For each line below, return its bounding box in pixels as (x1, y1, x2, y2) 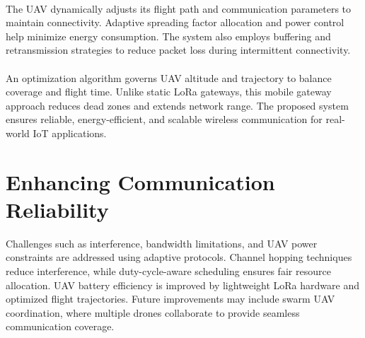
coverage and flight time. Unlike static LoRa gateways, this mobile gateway (6, 84, 332, 99)
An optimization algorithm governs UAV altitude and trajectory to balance (6, 70, 332, 85)
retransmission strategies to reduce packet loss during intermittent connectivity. (6, 42, 351, 57)
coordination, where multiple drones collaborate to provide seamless (6, 305, 300, 320)
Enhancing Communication (6, 167, 275, 196)
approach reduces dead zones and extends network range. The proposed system (6, 98, 349, 112)
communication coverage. (6, 319, 115, 334)
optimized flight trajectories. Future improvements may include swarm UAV (6, 291, 335, 306)
